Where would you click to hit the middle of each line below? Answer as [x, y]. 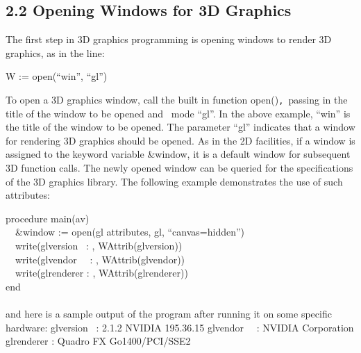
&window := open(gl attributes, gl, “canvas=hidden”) [130, 232]
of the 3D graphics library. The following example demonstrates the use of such [174, 181]
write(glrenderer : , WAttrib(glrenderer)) [101, 273]
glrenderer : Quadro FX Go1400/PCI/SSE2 [98, 341]
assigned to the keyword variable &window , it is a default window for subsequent [178, 154]
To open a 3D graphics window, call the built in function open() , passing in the [177, 99]
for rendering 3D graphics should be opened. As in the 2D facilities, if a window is [180, 140]
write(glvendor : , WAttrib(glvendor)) [100, 259]
